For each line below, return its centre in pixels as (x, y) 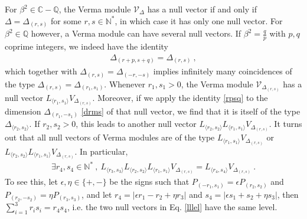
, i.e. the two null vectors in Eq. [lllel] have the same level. (172, 207)
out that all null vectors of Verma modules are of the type (110, 137)
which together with (41, 71)
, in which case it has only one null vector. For (199, 20)
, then (288, 194)
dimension (23, 111)
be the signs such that (149, 182)
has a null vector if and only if (202, 9)
